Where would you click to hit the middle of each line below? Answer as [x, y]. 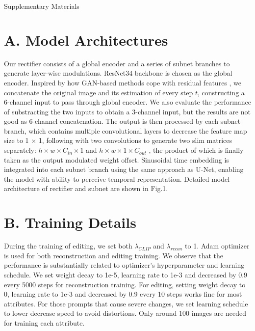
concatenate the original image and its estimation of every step [99, 92]
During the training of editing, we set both [68, 246]
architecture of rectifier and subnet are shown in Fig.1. [86, 188]
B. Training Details [70, 222]
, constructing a [221, 92]
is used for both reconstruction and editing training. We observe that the [114, 255]
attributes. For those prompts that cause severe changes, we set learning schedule [126, 303]
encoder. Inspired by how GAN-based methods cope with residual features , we [123, 82]
